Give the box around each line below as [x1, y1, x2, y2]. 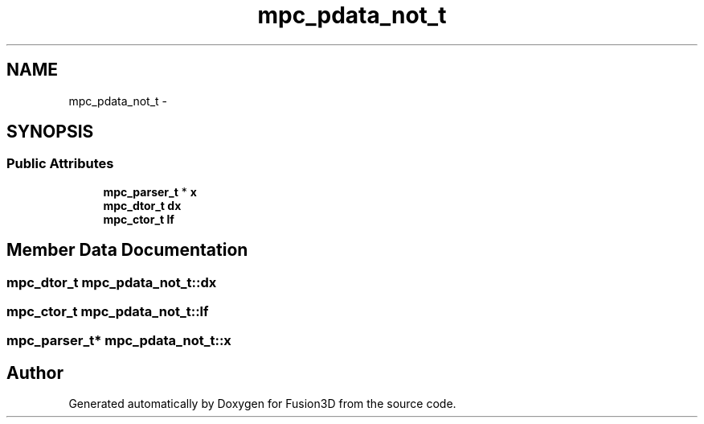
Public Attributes [6, 155, 114, 172]
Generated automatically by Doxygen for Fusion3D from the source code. [68, 397, 456, 411]
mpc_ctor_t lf [103, 212, 174, 226]
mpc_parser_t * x [103, 184, 197, 199]
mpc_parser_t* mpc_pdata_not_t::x [6, 332, 231, 349]
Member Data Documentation [6, 240, 248, 261]
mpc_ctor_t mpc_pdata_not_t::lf [6, 303, 209, 320]
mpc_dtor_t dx [103, 198, 182, 212]
